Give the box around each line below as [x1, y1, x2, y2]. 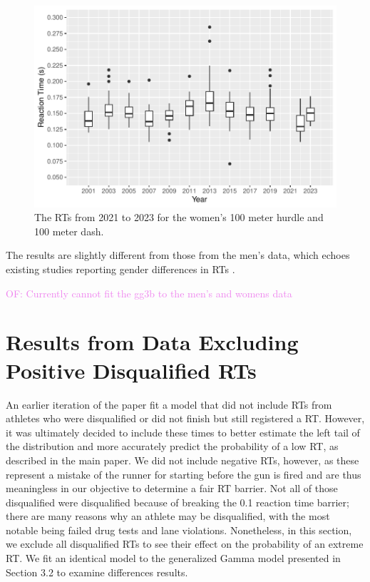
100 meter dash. [34, 223, 104, 238]
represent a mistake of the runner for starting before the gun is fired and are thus [6, 466, 361, 481]
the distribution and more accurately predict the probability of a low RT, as [6, 439, 339, 454]
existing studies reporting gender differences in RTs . [6, 262, 235, 277]
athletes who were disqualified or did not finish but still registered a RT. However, [6, 411, 365, 426]
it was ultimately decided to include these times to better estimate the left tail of [6, 424, 360, 439]
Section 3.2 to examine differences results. [6, 564, 188, 579]
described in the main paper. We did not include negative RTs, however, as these [6, 452, 359, 467]
